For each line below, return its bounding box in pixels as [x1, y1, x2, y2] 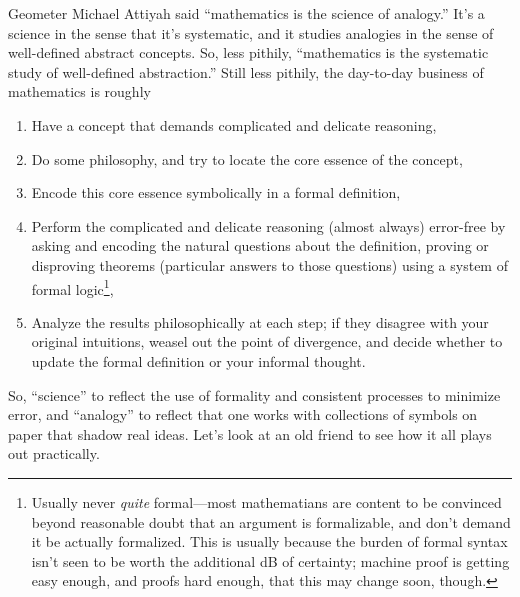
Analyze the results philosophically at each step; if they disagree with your [31, 311, 489, 332]
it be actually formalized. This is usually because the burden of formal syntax [31, 531, 508, 552]
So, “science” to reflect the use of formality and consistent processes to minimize [8, 384, 501, 405]
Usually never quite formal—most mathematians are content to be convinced [31, 491, 502, 512]
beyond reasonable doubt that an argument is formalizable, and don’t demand [31, 511, 511, 532]
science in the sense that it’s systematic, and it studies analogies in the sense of [8, 22, 494, 43]
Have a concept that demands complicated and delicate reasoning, [31, 114, 437, 135]
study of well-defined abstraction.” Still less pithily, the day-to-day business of [8, 61, 484, 82]
